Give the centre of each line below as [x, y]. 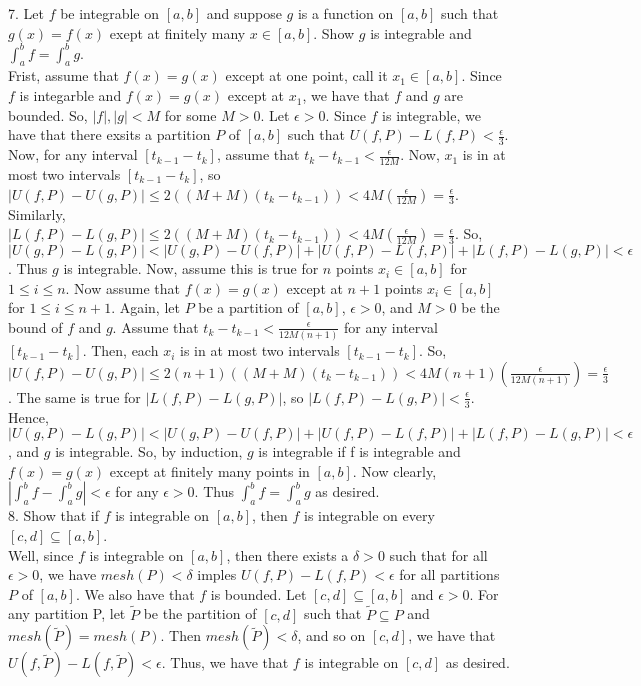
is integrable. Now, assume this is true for [191, 268]
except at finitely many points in [209, 470]
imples [217, 574]
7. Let [26, 13]
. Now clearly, [394, 470]
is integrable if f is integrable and [359, 451]
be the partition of [200, 613]
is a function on [345, 13]
